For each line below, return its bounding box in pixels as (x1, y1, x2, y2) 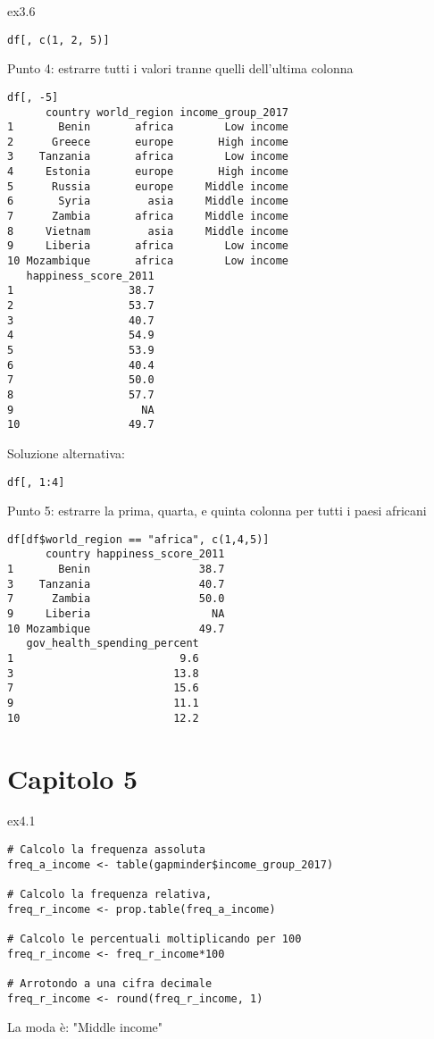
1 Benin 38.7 (7, 563, 225, 576)
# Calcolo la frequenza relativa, (7, 888, 213, 901)
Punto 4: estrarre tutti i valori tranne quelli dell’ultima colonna (7, 59, 354, 78)
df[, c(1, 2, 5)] (7, 33, 110, 46)
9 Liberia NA (7, 607, 225, 621)
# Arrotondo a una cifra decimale (7, 976, 213, 990)
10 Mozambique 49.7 (7, 622, 225, 635)
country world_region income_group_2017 (45, 105, 288, 119)
